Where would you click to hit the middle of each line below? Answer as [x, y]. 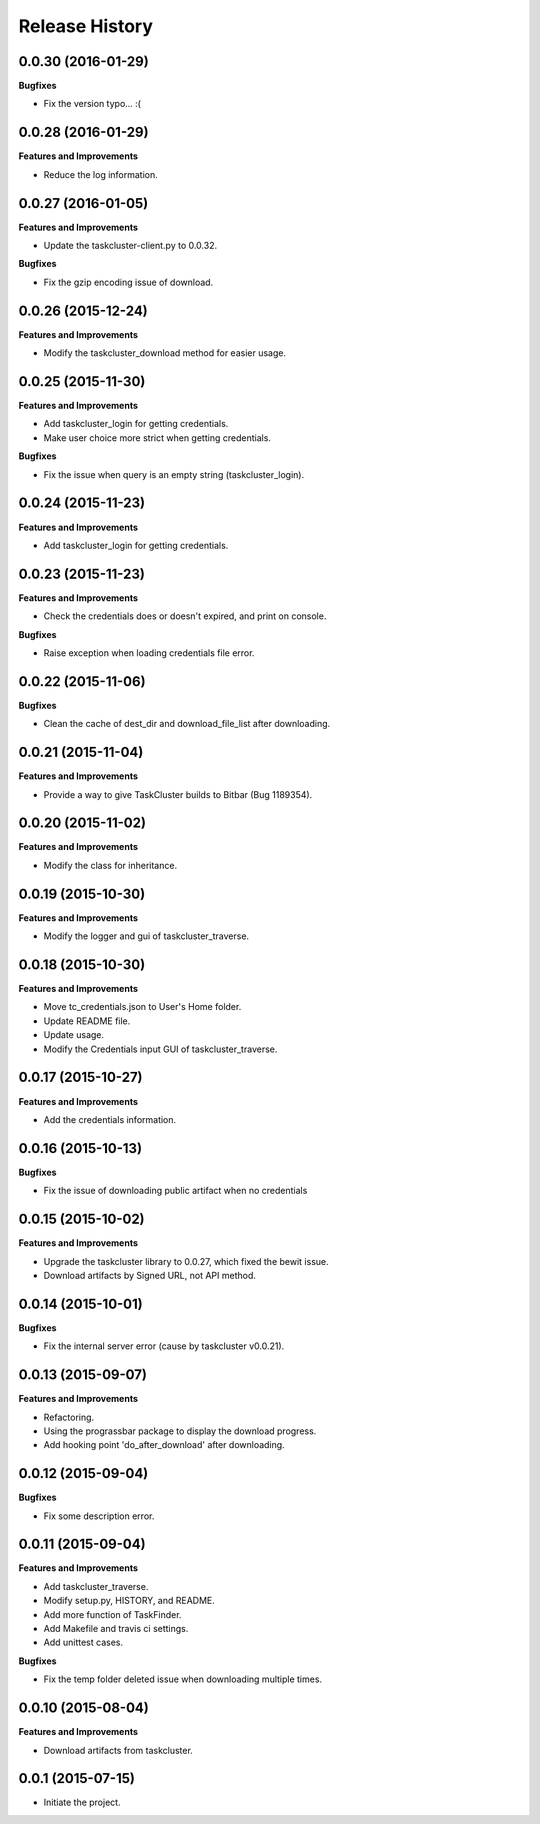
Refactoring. [69, 1417]
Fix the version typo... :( [92, 104]
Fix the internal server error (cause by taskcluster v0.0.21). [164, 1346]
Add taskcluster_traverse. [96, 1586]
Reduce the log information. [101, 174]
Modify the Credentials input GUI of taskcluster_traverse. [160, 1049]
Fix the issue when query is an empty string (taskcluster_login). [174, 474]
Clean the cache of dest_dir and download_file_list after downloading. [187, 724]
